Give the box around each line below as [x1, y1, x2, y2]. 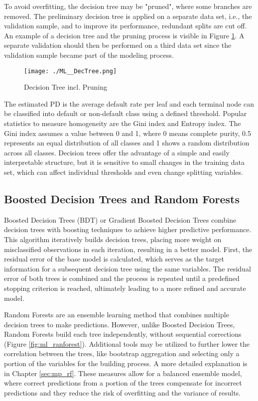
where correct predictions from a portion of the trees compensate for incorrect [4, 378, 242, 388]
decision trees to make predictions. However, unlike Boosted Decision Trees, [4, 319, 235, 329]
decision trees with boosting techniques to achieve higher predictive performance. [4, 224, 252, 235]
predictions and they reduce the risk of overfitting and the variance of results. [4, 387, 241, 398]
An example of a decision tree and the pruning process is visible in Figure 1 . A [4, 30, 245, 40]
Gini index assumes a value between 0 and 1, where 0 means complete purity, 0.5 [4, 128, 251, 138]
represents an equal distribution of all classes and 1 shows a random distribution [4, 137, 250, 148]
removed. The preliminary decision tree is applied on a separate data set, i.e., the [4, 10, 252, 21]
